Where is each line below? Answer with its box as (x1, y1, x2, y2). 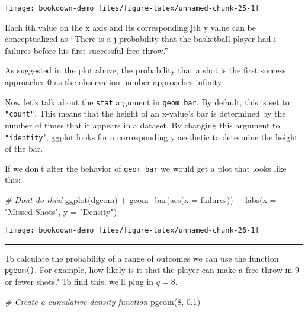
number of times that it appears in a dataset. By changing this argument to (5, 118, 280, 131)
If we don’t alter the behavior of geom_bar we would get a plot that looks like (5, 162, 287, 174)
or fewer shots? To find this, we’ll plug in (5, 275, 154, 288)
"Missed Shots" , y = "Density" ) (5, 205, 117, 217)
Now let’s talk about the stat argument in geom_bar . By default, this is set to (5, 95, 290, 108)
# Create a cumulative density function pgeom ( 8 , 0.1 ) (5, 295, 201, 307)
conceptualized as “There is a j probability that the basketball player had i (5, 33, 277, 45)
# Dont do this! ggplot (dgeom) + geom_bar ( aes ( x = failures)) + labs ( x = (5, 194, 277, 206)
